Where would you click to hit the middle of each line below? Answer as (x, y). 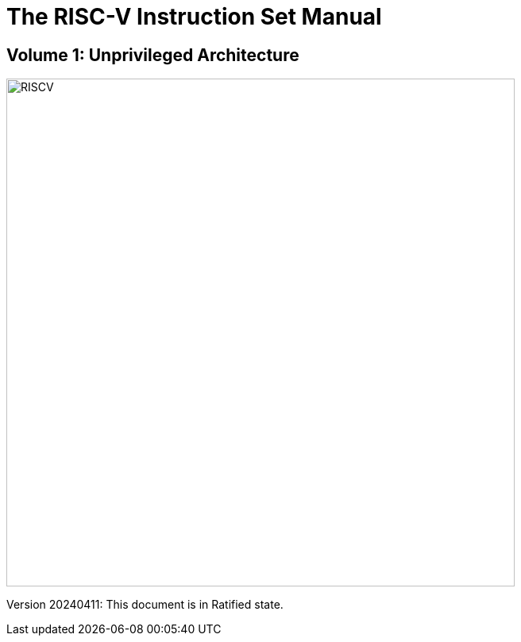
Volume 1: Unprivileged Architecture (153, 55)
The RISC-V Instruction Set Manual (194, 17)
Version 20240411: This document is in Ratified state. (145, 605)
